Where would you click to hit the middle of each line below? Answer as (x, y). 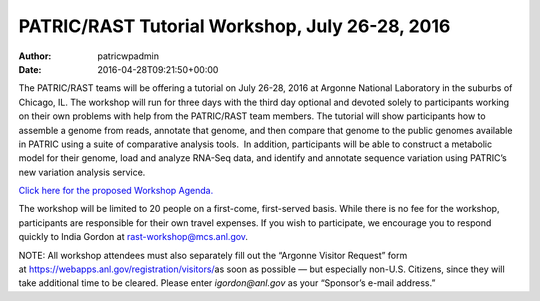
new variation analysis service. (82, 172)
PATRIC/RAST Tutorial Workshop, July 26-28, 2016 (234, 26)
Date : (30, 69)
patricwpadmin (128, 56)
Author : (35, 56)
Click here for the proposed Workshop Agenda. (116, 191)
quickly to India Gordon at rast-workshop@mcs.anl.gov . (133, 237)
